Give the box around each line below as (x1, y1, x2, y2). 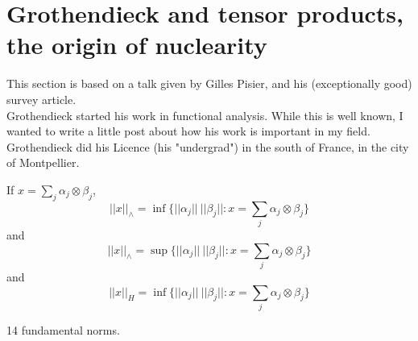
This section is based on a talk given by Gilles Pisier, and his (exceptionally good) (6, 75, 412, 92)
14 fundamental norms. (6, 321, 120, 338)
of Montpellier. (6, 154, 80, 171)
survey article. (6, 90, 77, 107)
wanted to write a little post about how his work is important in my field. (6, 123, 370, 139)
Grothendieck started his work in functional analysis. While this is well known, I (6, 106, 404, 123)
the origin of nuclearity (6, 28, 267, 61)
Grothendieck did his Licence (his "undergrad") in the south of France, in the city (6, 138, 409, 155)
